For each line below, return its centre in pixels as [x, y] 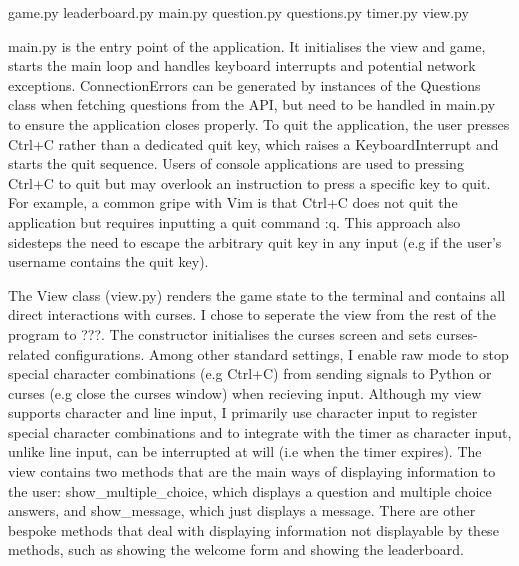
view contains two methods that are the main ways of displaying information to [252, 471]
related [29, 353]
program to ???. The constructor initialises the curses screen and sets [220, 333]
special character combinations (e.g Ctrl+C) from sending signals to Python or [250, 373]
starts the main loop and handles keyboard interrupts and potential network [242, 65]
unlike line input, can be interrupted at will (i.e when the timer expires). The [245, 451]
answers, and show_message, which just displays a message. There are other [242, 510]
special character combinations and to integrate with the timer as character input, [260, 431]
